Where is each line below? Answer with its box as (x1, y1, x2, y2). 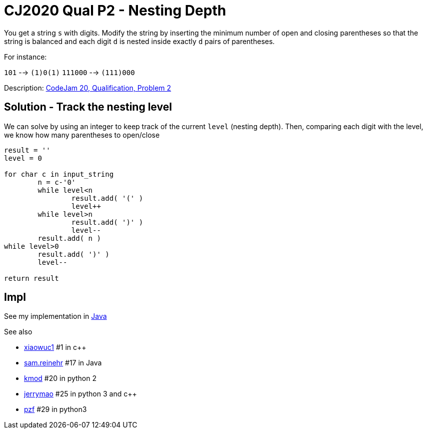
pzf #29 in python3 (24, 405, 87, 414)
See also (4, 327, 32, 336)
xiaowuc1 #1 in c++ (24, 343, 86, 352)
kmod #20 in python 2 (24, 374, 97, 383)
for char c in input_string (4, 170, 114, 178)
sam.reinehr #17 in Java (24, 358, 102, 367)
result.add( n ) (37, 234, 101, 242)
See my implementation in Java (4, 312, 107, 321)
